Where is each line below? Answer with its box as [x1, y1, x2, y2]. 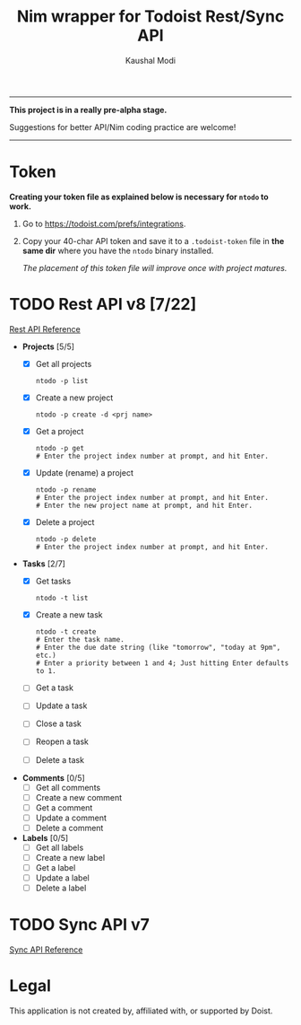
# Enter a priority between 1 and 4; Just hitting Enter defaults [35, 659, 289, 668]
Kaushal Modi [125, 55, 176, 66]
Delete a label [35, 882, 87, 894]
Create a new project [35, 392, 114, 403]
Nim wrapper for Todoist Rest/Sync [16, 6, 285, 27]
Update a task [35, 700, 88, 711]
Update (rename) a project [35, 468, 134, 477]
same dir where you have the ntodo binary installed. [21, 245, 214, 256]
